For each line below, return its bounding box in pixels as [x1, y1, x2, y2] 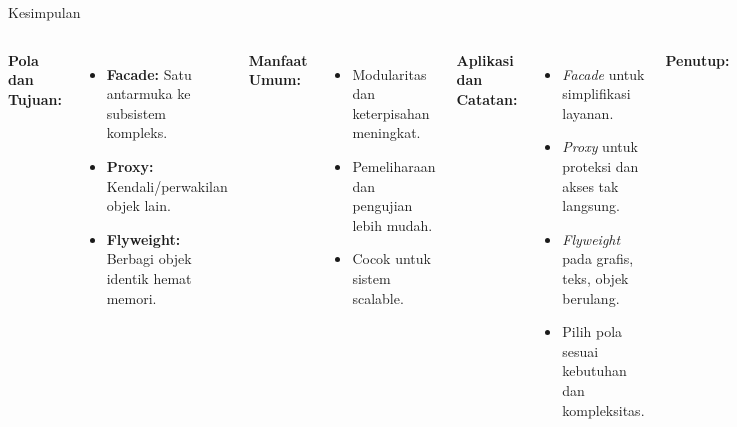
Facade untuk [562, 63, 645, 84]
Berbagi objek [106, 248, 192, 269]
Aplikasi [456, 49, 514, 70]
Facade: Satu [106, 63, 192, 84]
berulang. [562, 287, 620, 308]
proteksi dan [562, 155, 639, 176]
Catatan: [456, 88, 518, 109]
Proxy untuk [562, 136, 638, 157]
